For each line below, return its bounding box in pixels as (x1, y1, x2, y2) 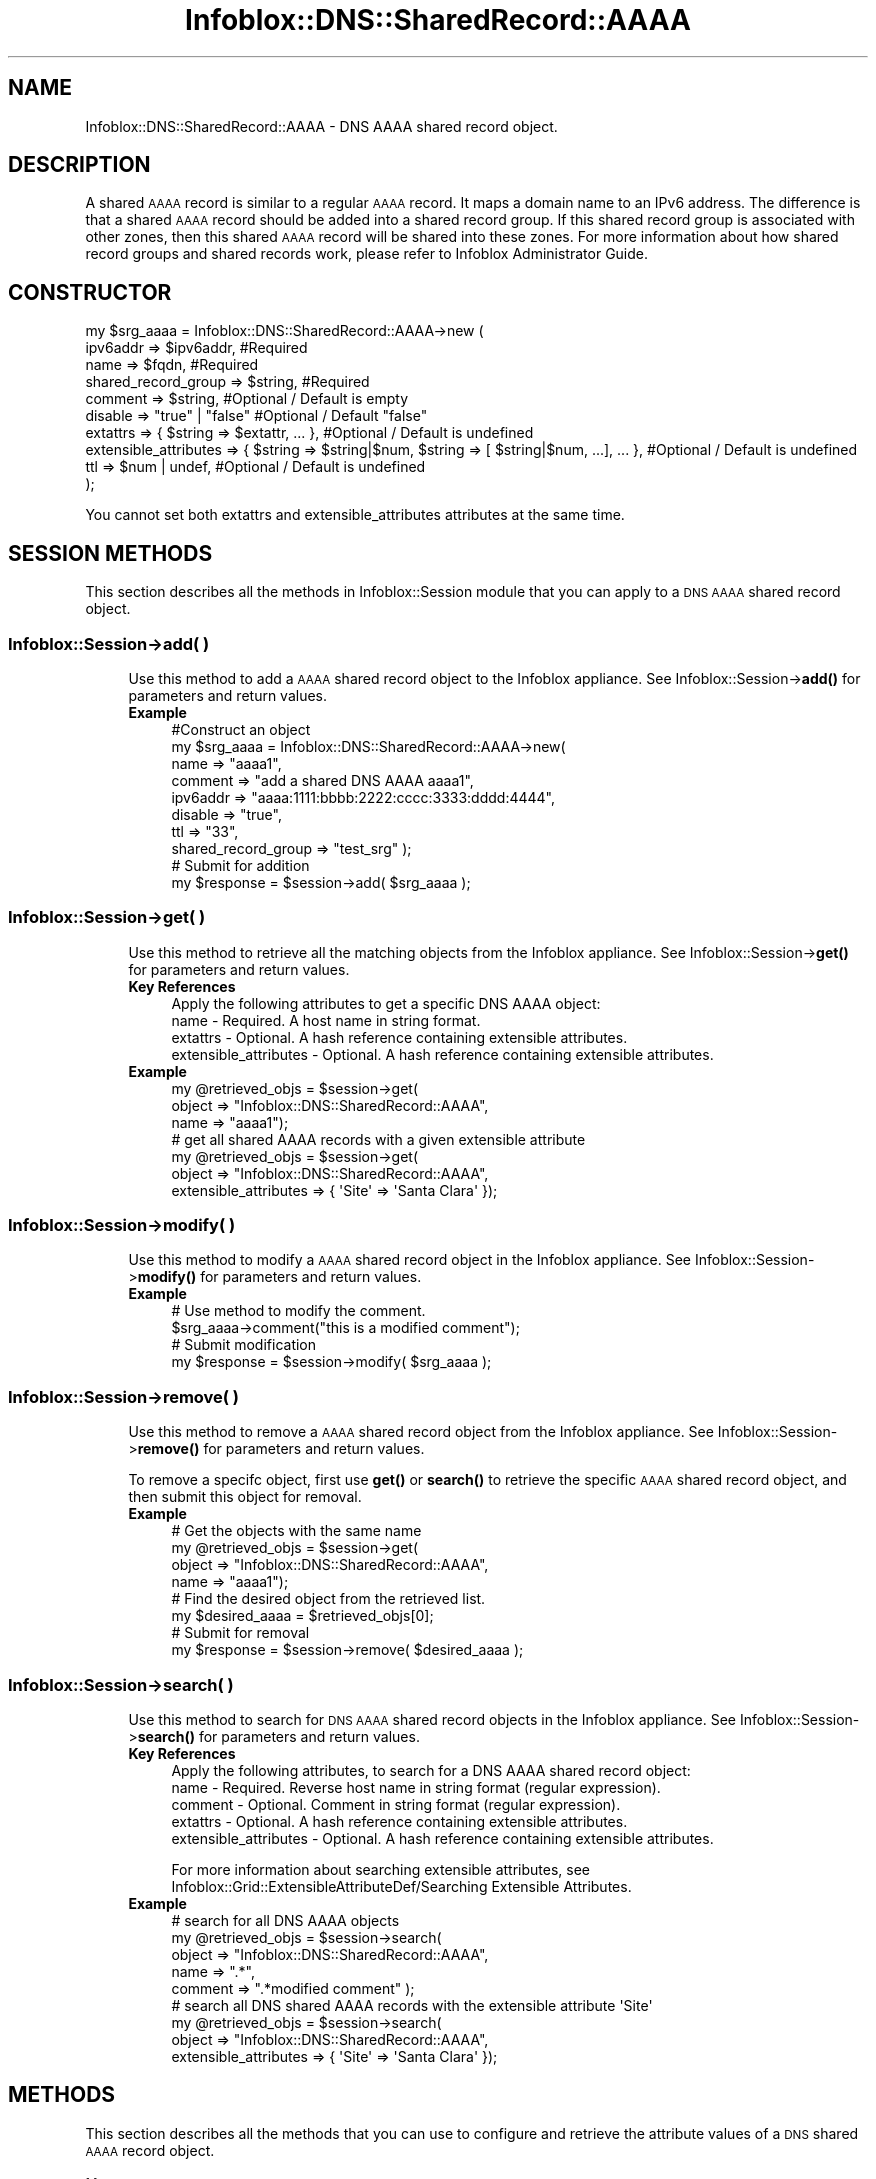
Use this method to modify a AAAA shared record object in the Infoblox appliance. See (128, 1251, 692, 1269)
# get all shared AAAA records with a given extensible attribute (171, 1130, 586, 1148)
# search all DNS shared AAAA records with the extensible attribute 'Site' (171, 1996, 653, 2014)
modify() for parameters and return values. (137, 1268, 422, 1286)
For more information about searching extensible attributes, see (171, 1860, 591, 1878)
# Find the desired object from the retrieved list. (171, 1590, 486, 1608)
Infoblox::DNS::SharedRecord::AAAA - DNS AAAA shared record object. (85, 117, 558, 135)
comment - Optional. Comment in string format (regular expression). (171, 1795, 621, 1813)
